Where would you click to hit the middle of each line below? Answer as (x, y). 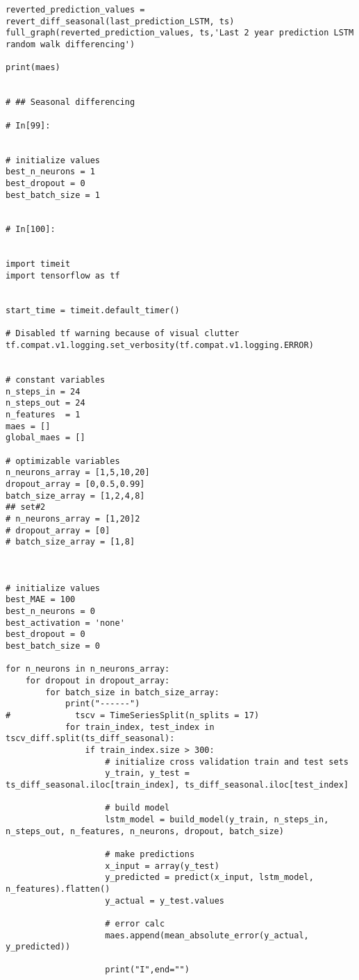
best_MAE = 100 (41, 600)
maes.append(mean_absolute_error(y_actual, (207, 935)
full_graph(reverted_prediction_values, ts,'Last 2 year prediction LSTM (180, 33)
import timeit (38, 264)
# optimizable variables (63, 461)
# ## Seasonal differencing (70, 102)
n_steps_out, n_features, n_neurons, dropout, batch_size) (145, 831)
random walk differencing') (70, 44)
